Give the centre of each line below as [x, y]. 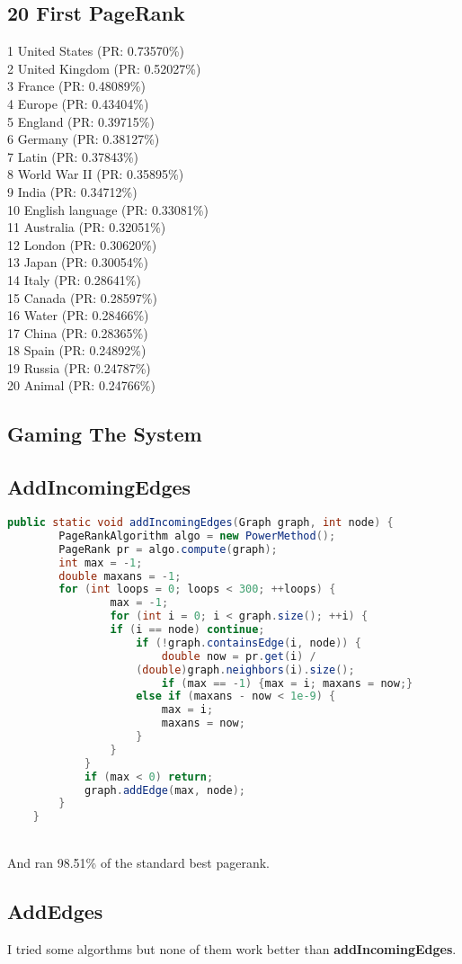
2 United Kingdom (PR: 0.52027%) [104, 68]
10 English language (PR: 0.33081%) [108, 209]
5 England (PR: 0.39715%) [81, 121]
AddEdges [55, 910]
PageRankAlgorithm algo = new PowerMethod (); [197, 536]
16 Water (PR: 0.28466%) [78, 315]
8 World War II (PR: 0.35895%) [96, 174]
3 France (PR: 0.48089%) [76, 86]
